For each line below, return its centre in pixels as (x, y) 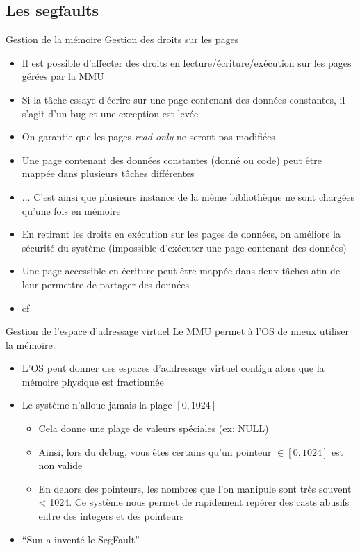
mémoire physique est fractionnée (93, 381)
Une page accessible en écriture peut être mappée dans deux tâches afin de (181, 271)
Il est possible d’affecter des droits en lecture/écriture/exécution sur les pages (187, 62)
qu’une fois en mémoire (71, 210)
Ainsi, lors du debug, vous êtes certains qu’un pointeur (155, 451)
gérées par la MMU (63, 76)
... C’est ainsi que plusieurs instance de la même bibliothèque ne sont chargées (188, 196)
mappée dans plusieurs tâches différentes (108, 173)
